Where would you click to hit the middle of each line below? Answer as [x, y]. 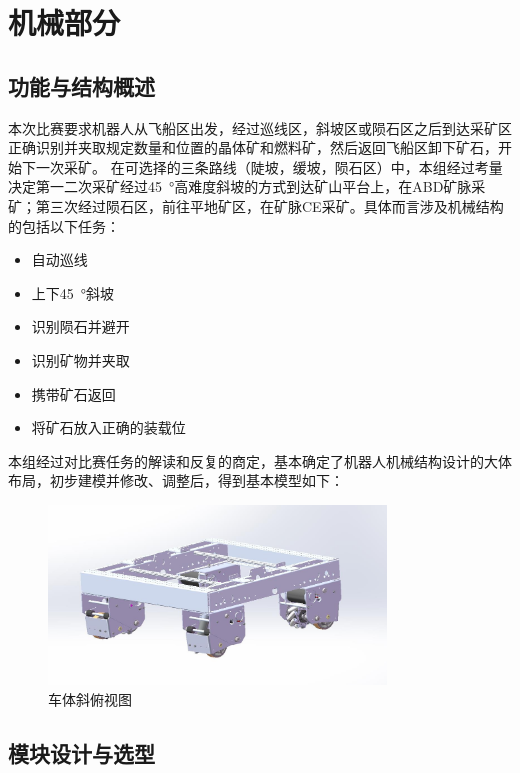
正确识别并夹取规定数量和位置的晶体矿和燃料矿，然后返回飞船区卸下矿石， [253, 147]
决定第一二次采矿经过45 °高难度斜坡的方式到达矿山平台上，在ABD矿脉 [240, 186]
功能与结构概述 [81, 85]
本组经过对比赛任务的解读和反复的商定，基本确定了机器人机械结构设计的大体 [260, 460]
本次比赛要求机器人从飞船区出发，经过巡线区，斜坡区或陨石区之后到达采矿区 [260, 127]
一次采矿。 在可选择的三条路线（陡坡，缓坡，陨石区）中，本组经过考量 [269, 166]
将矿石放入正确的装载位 [108, 427]
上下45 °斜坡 [73, 292]
